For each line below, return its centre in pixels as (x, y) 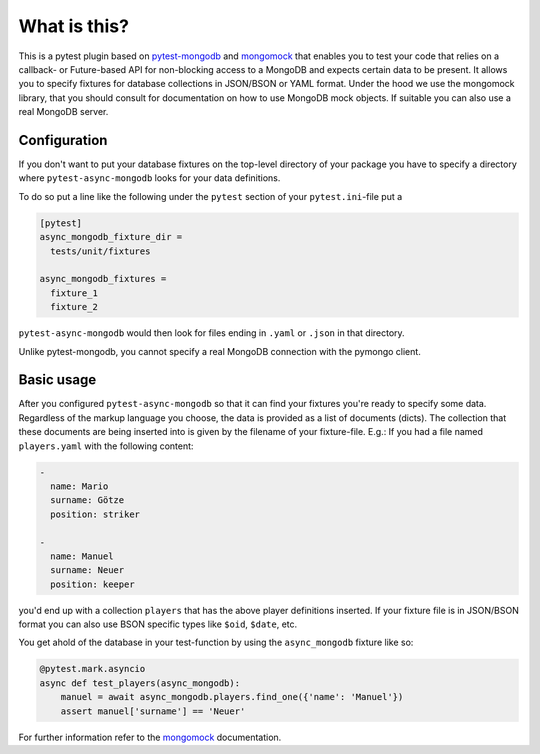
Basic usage (57, 380)
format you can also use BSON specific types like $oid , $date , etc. (158, 624)
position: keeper (92, 584)
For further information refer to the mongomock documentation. (150, 737)
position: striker (95, 514)
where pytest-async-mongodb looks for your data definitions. (149, 178)
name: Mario (79, 486)
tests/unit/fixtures (100, 251)
